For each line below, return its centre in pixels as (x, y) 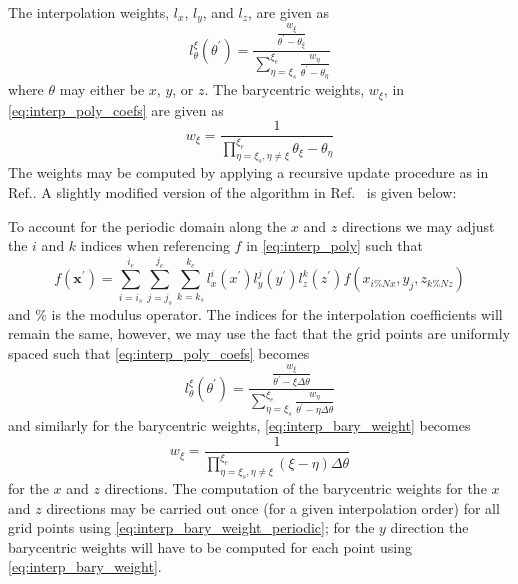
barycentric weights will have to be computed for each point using (210, 546)
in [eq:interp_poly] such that (334, 245)
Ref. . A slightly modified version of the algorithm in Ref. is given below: (232, 191)
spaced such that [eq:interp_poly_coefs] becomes (159, 352)
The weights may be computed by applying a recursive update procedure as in (248, 172)
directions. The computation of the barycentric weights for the (295, 488)
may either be (102, 89)
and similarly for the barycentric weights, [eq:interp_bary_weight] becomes (239, 425)
